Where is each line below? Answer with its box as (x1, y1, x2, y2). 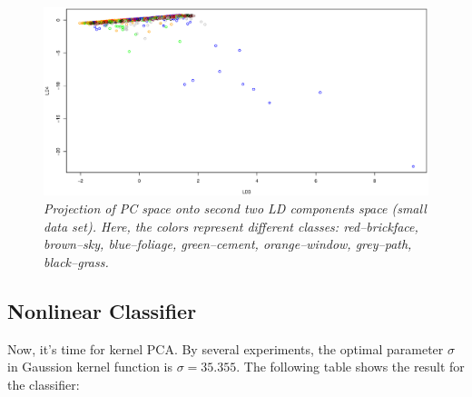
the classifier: (7, 374, 80, 393)
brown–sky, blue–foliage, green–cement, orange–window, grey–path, (44, 234, 412, 253)
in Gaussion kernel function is (7, 357, 172, 376)
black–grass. (44, 252, 109, 271)
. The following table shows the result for (236, 357, 465, 376)
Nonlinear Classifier (7, 296, 197, 324)
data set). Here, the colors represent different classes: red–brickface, (44, 216, 418, 235)
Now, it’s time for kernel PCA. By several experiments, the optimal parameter (7, 339, 444, 358)
